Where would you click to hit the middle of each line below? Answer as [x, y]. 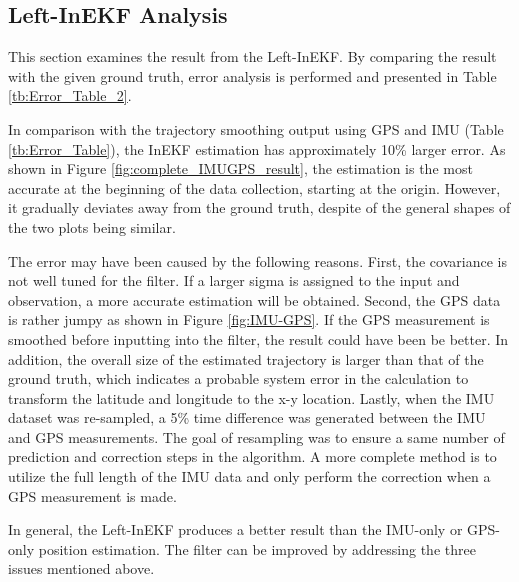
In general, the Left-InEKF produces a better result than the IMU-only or [235, 529]
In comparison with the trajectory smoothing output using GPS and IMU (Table [256, 128]
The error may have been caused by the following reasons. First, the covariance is [257, 260]
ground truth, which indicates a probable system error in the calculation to [238, 378]
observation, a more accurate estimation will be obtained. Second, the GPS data [254, 299]
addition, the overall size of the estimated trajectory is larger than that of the [246, 358]
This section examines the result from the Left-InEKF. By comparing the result [252, 56]
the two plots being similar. [92, 226]
